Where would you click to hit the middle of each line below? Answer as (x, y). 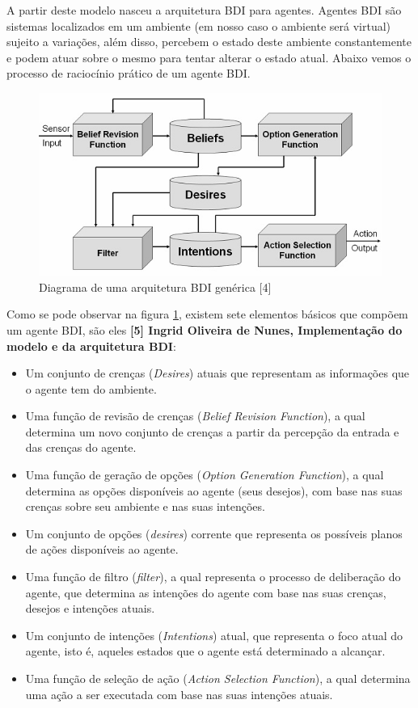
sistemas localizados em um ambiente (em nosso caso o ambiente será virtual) (199, 25)
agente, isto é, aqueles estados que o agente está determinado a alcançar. (205, 651)
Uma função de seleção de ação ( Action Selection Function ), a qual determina (218, 678)
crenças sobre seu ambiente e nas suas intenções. (145, 506)
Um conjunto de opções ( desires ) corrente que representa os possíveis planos (214, 533)
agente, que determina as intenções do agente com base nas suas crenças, (206, 592)
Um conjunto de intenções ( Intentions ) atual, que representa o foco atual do (214, 635)
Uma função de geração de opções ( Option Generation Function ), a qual (205, 475)
